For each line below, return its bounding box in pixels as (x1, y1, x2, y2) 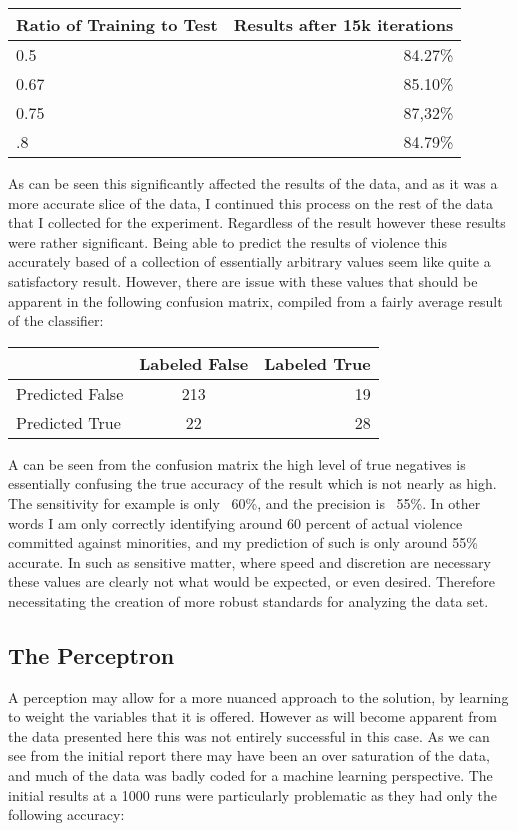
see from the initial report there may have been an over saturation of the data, (8, 745, 490, 766)
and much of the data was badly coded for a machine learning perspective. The (8, 765, 493, 786)
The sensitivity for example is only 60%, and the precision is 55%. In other (8, 492, 481, 513)
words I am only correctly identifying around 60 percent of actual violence (8, 512, 463, 533)
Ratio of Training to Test (16, 13, 218, 36)
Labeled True (264, 351, 371, 375)
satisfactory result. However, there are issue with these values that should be (8, 270, 478, 291)
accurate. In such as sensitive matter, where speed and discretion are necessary (8, 551, 491, 572)
